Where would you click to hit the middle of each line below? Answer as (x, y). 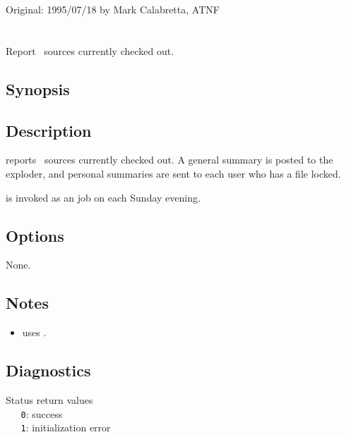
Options (35, 235)
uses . (34, 332)
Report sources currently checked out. (90, 50)
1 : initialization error (66, 427)
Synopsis (38, 88)
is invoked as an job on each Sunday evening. (103, 197)
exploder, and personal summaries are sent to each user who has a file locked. (173, 173)
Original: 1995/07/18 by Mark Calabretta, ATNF (113, 9)
